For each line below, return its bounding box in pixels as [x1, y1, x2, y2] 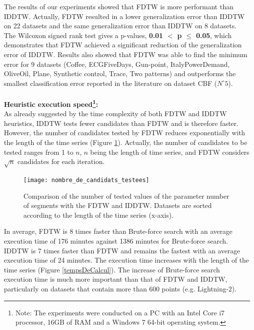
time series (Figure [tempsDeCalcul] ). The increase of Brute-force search [4, 264, 220, 274]
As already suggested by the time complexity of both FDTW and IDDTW [4, 108, 227, 119]
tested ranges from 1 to [4, 146, 74, 157]
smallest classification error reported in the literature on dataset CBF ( [4, 78, 217, 88]
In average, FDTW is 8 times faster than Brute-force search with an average [4, 226, 233, 236]
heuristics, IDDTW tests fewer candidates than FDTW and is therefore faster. [4, 118, 239, 128]
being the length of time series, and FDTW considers [90, 146, 250, 157]
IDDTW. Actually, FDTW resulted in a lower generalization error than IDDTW [4, 11, 245, 21]
